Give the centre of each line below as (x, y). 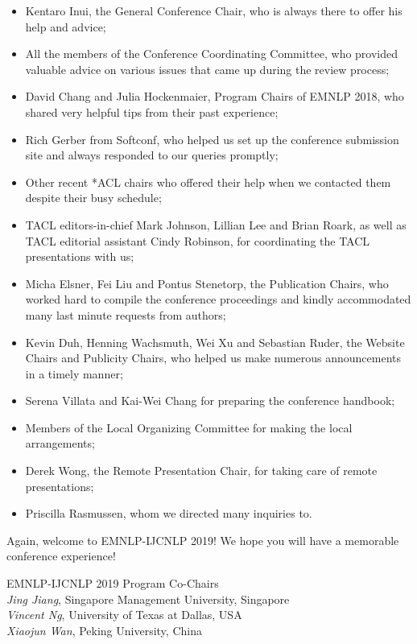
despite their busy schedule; (93, 198)
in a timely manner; (74, 373)
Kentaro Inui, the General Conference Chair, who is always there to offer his (214, 10)
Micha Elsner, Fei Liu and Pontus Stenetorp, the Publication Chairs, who (207, 283)
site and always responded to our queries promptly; (152, 155)
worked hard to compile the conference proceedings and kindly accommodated (218, 299)
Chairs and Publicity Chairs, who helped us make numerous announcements (213, 358)
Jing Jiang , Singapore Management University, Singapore (148, 599)
